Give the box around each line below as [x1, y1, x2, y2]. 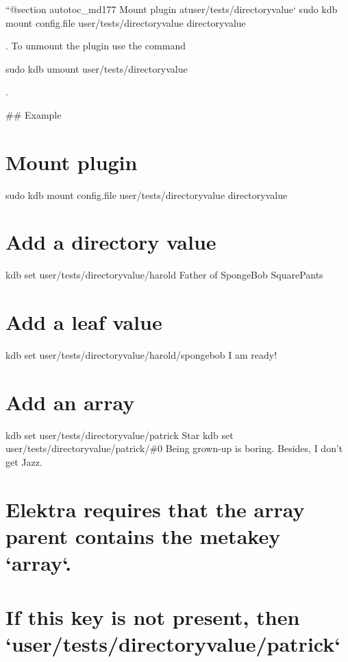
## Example [5, 107, 62, 121]
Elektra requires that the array [5, 495, 305, 523]
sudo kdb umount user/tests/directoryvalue [5, 61, 188, 75]
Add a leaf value [5, 308, 162, 336]
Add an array [5, 388, 135, 416]
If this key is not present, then [5, 602, 300, 630]
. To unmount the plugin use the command [5, 38, 186, 53]
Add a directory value [5, 228, 216, 256]
